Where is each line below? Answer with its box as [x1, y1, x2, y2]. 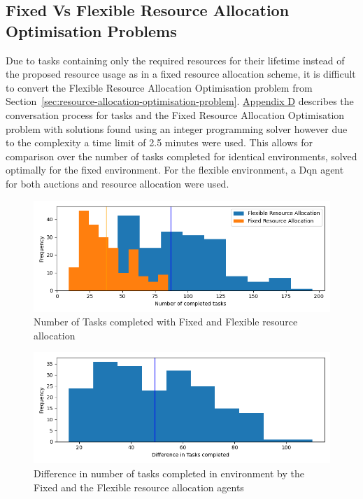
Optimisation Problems [6, 20, 177, 41]
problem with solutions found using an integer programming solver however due [6, 121, 348, 136]
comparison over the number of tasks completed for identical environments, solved [6, 148, 357, 163]
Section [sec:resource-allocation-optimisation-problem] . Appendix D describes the [6, 94, 354, 108]
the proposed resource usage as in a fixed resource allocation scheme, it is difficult [6, 66, 356, 81]
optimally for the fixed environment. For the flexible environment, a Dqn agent [6, 162, 344, 177]
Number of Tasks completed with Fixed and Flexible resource [34, 314, 298, 329]
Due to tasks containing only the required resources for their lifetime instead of [6, 52, 345, 67]
